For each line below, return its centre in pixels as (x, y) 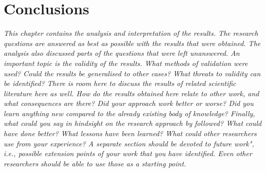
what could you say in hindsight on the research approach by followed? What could (133, 123)
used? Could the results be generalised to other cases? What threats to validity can (132, 73)
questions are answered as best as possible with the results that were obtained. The (132, 43)
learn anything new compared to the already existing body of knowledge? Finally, (129, 113)
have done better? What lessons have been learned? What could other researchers (130, 133)
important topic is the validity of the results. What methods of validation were (126, 63)
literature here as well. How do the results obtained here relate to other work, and (131, 93)
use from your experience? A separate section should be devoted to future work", (129, 143)
